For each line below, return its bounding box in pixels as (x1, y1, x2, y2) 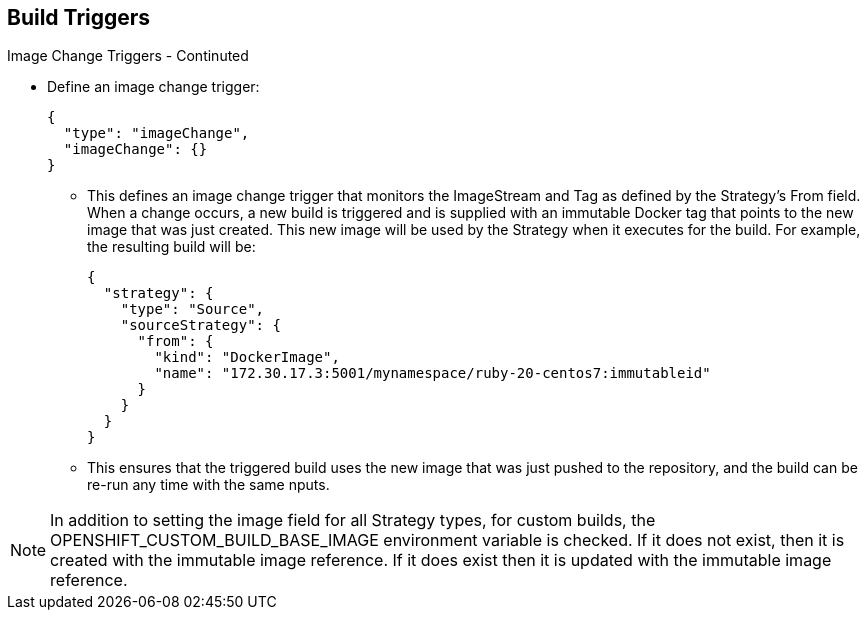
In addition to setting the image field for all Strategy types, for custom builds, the (50, 510, 656, 531)
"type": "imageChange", (63, 125, 250, 142)
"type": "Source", (120, 301, 265, 318)
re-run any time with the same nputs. (87, 476, 330, 494)
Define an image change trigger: (47, 78, 260, 96)
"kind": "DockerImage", (154, 349, 340, 366)
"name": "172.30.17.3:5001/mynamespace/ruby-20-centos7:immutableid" (154, 365, 711, 382)
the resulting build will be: (87, 238, 256, 256)
